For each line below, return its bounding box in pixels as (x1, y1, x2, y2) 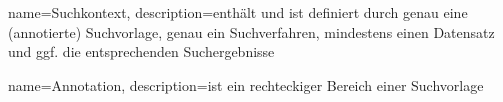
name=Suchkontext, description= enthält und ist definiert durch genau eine (8, 2, 468, 22)
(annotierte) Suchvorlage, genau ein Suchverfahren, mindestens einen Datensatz (8, 21, 495, 42)
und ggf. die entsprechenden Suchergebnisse (8, 41, 275, 62)
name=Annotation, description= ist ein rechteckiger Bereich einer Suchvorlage (8, 74, 484, 95)
